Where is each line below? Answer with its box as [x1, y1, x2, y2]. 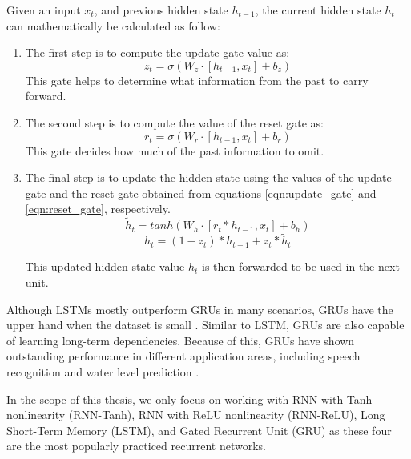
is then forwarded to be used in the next [202, 258, 400, 275]
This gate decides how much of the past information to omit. [25, 142, 324, 159]
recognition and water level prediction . [6, 363, 199, 380]
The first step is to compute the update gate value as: [25, 44, 290, 61]
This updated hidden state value [25, 258, 185, 275]
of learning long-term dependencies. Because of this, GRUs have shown [6, 332, 355, 348]
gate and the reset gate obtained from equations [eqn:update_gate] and [25, 184, 377, 201]
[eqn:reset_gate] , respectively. [25, 200, 171, 217]
